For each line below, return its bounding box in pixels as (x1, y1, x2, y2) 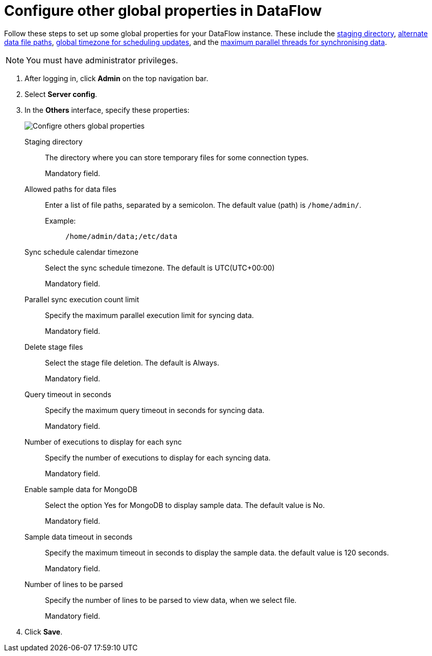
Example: (45, 216, 76, 225)
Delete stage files (25, 342, 83, 351)
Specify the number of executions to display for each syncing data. (45, 453, 271, 462)
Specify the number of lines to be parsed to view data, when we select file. (45, 595, 297, 604)
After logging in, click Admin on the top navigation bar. (25, 74, 208, 83)
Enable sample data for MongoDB (25, 484, 137, 494)
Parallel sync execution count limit (25, 295, 139, 304)
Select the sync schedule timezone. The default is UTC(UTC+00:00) (45, 263, 275, 272)
